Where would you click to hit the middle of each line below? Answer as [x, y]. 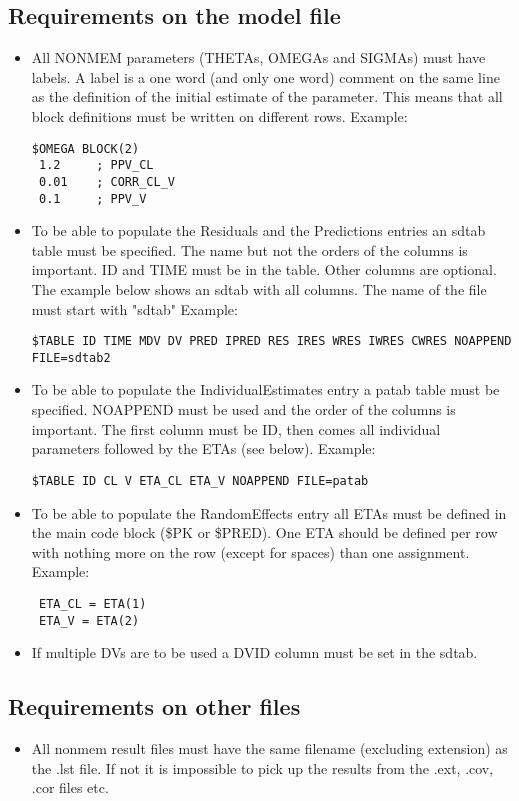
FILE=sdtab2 [71, 357]
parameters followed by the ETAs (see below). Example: [203, 448]
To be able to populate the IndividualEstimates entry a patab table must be [265, 389]
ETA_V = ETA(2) [89, 620]
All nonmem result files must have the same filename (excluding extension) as [269, 748]
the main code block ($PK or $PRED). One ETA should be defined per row [264, 532]
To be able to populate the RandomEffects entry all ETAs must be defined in [269, 512]
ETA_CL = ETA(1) [92, 603]
